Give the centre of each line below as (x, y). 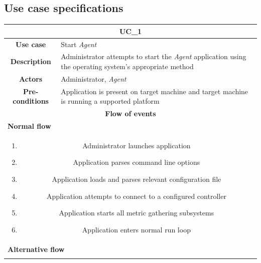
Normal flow (29, 125)
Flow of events (130, 113)
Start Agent (79, 44)
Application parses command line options (137, 162)
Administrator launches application (137, 145)
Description (31, 61)
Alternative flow (36, 249)
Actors (31, 78)
